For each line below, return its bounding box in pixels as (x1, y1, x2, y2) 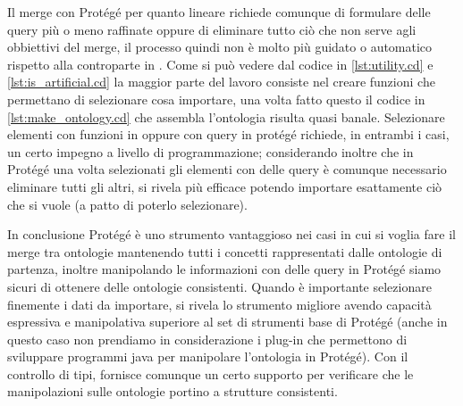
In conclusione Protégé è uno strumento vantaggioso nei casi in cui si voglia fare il (7, 225, 456, 244)
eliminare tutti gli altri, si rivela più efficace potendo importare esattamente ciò (7, 177, 442, 195)
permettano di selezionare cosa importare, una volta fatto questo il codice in (7, 89, 425, 108)
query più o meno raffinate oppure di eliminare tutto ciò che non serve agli (7, 20, 417, 38)
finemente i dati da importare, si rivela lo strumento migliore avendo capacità (7, 294, 432, 313)
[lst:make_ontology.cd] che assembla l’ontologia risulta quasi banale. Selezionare (7, 107, 445, 126)
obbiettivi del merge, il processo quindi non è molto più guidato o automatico (7, 37, 433, 56)
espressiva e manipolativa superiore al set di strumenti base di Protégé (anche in (7, 312, 448, 331)
